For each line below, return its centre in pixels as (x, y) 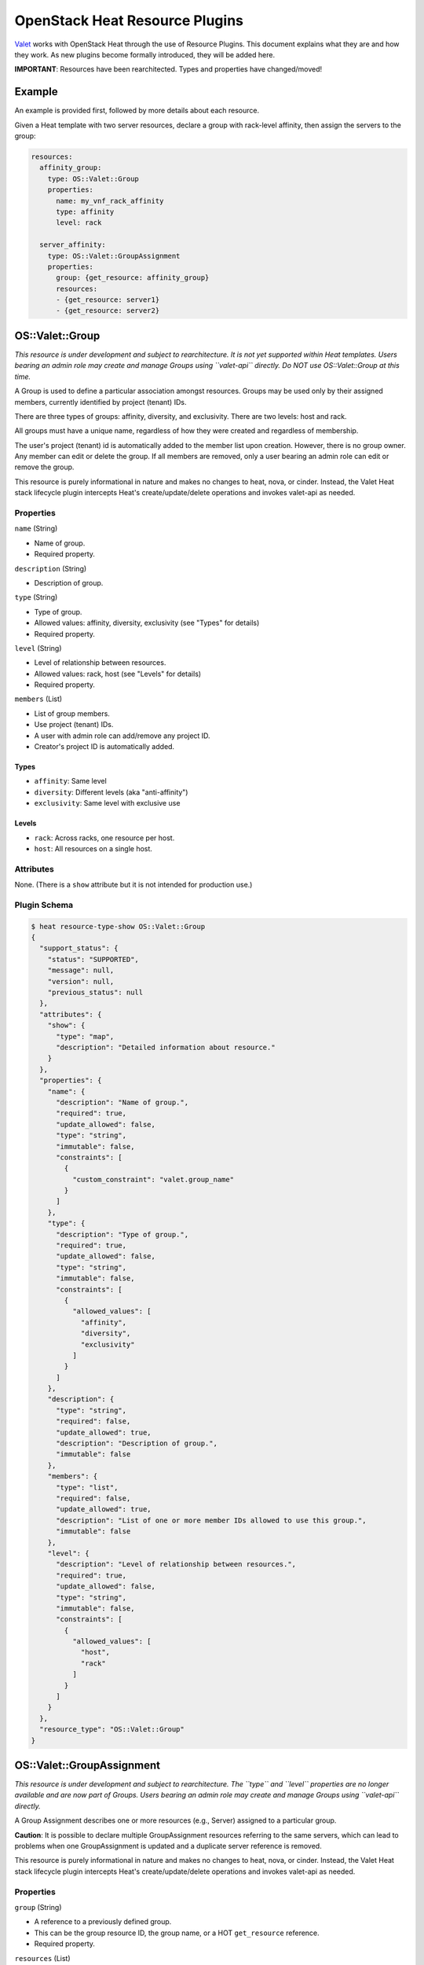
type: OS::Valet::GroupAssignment (114, 256)
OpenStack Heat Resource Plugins (129, 20)
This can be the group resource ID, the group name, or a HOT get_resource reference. (177, 1933)
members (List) (38, 699)
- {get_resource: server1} (108, 300)
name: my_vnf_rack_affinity (110, 201)
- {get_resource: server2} (108, 311)
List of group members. (72, 713)
